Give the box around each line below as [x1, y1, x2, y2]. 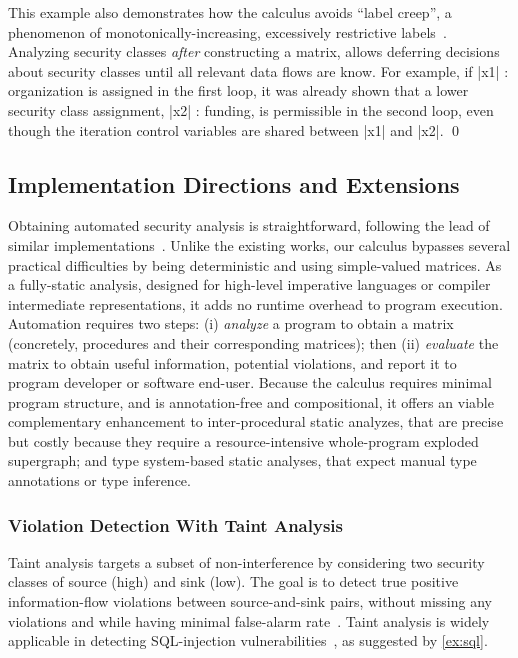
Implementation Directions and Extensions [8, 168, 460, 199]
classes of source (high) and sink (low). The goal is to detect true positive [8, 571, 459, 592]
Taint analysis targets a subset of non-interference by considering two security [8, 551, 485, 572]
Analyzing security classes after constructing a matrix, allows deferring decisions [8, 41, 500, 62]
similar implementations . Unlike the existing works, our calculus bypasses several [8, 234, 511, 255]
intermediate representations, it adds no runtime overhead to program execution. [8, 293, 503, 314]
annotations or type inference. [8, 470, 191, 491]
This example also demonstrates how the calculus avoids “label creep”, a [8, 2, 452, 22]
